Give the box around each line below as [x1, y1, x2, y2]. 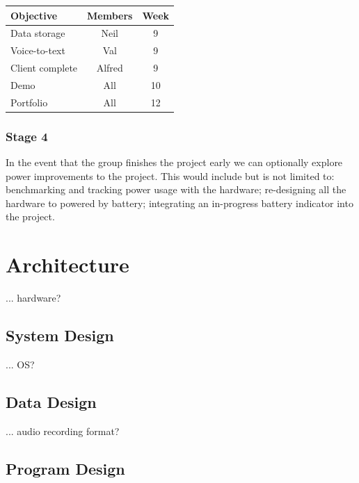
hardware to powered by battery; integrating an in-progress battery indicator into [6, 195, 353, 210]
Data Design [6, 391, 97, 412]
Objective [10, 8, 58, 22]
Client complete [10, 60, 78, 75]
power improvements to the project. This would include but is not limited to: [6, 168, 335, 183]
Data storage [10, 26, 65, 40]
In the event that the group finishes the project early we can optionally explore [6, 155, 343, 170]
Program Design [6, 457, 125, 479]
